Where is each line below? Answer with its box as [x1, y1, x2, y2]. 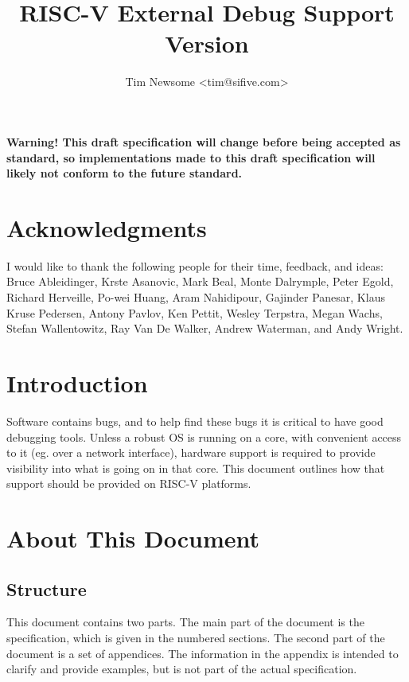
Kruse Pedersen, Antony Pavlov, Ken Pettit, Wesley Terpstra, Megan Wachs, [6, 304, 383, 321]
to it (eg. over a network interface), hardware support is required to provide [6, 444, 376, 461]
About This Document [6, 522, 259, 555]
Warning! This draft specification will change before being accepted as [6, 133, 401, 150]
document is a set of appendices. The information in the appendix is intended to [6, 645, 399, 661]
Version [165, 27, 249, 60]
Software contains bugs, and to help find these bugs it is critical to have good [6, 412, 384, 429]
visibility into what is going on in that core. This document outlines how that [6, 459, 385, 476]
